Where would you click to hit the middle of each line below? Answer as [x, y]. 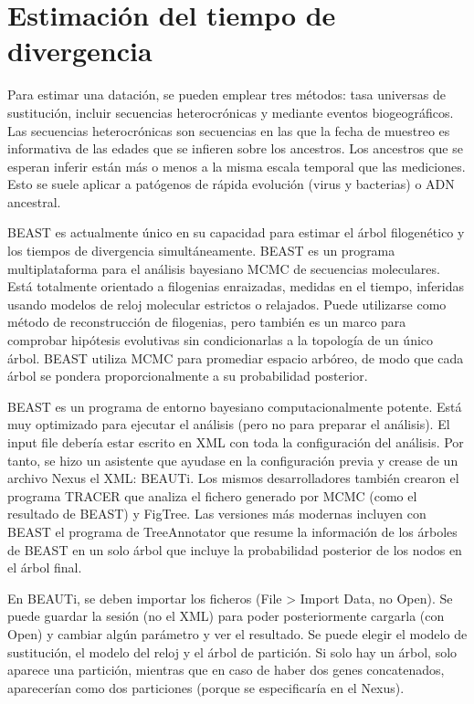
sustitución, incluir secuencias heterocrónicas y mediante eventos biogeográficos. [231, 112]
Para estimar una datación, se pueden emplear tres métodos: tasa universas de [227, 95]
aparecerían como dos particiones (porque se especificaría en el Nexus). [206, 687]
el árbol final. [45, 567]
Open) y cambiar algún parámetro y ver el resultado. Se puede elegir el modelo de [237, 633]
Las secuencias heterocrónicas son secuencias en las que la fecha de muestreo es [229, 130]
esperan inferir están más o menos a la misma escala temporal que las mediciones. [237, 166]
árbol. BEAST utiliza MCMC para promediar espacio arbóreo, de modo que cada [236, 357]
